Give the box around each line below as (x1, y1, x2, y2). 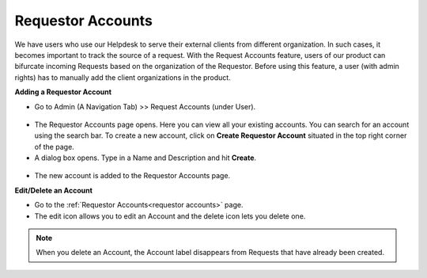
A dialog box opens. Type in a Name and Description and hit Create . (34, 153, 257, 162)
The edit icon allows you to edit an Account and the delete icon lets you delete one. (34, 211, 306, 221)
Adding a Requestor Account (14, 87, 112, 97)
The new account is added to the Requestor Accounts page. (34, 171, 231, 181)
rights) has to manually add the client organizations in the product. (14, 72, 231, 82)
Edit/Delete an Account (14, 185, 93, 195)
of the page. (34, 142, 74, 151)
